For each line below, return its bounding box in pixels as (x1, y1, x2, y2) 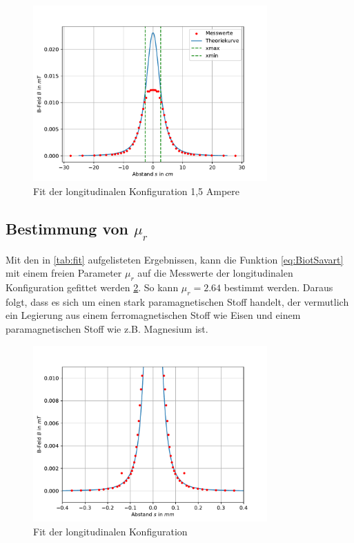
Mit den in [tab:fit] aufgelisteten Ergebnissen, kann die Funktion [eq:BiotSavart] (6, 252, 344, 266)
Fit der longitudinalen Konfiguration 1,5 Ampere (33, 183, 240, 198)
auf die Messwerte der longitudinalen (137, 266, 293, 280)
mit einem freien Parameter (6, 266, 122, 280)
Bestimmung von (6, 217, 128, 239)
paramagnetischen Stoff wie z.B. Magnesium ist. (6, 321, 208, 335)
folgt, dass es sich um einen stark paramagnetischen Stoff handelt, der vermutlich (6, 294, 349, 309)
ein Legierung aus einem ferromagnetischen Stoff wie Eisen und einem (6, 308, 301, 322)
